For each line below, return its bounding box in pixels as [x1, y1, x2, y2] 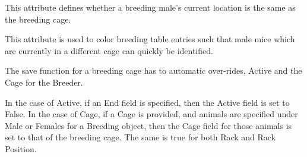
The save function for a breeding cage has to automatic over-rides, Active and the [5, 64, 302, 77]
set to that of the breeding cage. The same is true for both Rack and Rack [5, 131, 276, 143]
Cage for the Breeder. [5, 76, 83, 88]
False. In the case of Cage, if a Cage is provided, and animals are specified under [5, 108, 298, 120]
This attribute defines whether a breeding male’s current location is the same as [5, 1, 296, 13]
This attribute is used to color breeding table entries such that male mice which [5, 33, 295, 45]
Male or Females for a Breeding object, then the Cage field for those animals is [5, 119, 292, 131]
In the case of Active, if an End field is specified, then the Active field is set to [5, 96, 290, 108]
